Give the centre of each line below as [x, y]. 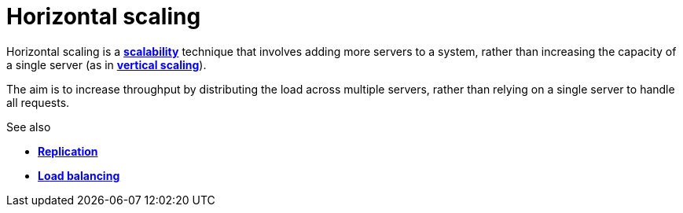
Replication [68, 151]
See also [29, 127]
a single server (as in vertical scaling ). [106, 64]
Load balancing [79, 175]
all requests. [38, 102]
